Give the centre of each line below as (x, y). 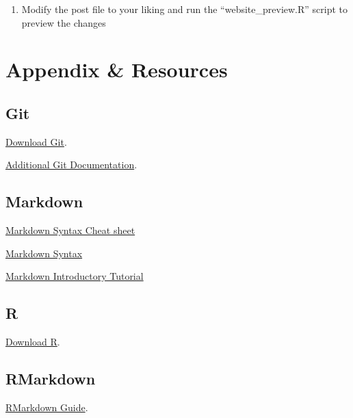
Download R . (33, 342)
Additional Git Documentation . (71, 165)
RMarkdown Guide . (47, 407)
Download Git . (36, 141)
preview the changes (64, 22)
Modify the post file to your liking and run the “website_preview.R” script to (185, 9)
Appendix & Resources (117, 69)
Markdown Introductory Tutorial (75, 276)
